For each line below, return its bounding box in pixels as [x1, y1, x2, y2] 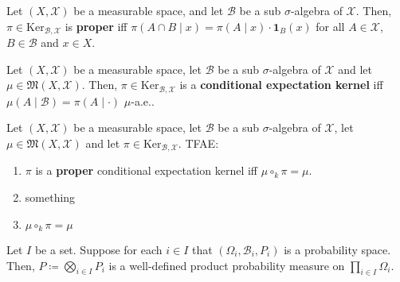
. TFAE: [178, 134, 219, 151]
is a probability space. [284, 241, 391, 257]
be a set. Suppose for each [34, 241, 163, 257]
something [25, 188, 76, 205]
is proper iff [65, 17, 127, 34]
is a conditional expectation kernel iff [179, 76, 383, 93]
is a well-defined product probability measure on [108, 257, 345, 273]
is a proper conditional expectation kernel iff [35, 162, 258, 179]
